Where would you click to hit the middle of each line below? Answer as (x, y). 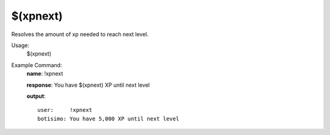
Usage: (20, 45)
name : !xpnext (45, 74)
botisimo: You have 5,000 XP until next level (108, 119)
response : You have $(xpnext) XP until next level (88, 85)
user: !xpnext (65, 110)
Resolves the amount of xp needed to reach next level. (80, 34)
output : (36, 96)
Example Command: (37, 65)
